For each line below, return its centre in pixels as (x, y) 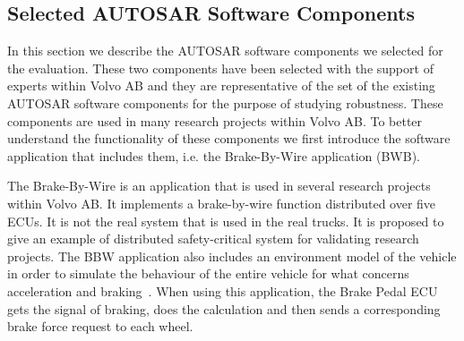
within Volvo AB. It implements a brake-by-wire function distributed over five (222, 203)
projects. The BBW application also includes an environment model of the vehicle (232, 256)
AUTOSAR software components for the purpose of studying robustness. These (225, 102)
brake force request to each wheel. (100, 326)
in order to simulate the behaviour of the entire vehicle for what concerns (208, 273)
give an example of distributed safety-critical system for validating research (213, 239)
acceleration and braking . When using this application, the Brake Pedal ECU (223, 290)
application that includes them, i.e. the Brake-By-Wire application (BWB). (214, 155)
